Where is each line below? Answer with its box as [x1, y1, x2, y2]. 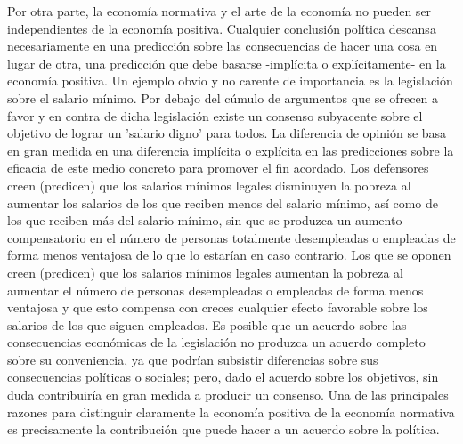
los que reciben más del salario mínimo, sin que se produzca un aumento [7, 211, 402, 230]
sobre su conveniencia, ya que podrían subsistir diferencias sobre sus [7, 350, 378, 368]
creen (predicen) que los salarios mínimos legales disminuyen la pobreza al [7, 175, 411, 194]
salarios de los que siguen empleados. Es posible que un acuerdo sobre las [7, 315, 407, 334]
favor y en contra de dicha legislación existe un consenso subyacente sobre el [7, 106, 423, 125]
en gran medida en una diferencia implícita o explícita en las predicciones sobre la [7, 141, 454, 159]
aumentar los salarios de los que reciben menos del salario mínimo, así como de [7, 193, 439, 212]
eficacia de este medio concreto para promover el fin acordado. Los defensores [7, 158, 429, 177]
